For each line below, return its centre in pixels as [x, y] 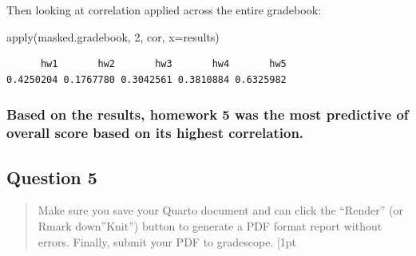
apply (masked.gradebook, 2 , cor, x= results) [113, 36]
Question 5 [52, 177]
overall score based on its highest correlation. [155, 133]
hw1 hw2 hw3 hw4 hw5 [163, 64]
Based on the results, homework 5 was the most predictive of [208, 114]
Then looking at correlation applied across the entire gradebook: [164, 10]
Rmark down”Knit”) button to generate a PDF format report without [210, 225]
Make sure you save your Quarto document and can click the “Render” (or [220, 210]
